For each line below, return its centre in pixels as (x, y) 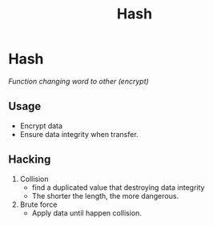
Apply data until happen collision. (87, 212)
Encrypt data (41, 126)
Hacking (30, 160)
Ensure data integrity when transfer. (79, 134)
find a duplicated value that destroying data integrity (118, 187)
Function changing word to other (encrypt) (79, 81)
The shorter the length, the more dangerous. (105, 196)
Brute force (38, 204)
